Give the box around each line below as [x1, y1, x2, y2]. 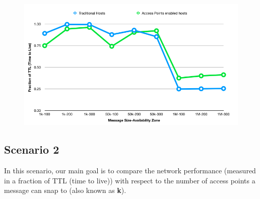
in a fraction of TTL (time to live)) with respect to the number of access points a [4, 175, 255, 185]
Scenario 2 [4, 142, 59, 157]
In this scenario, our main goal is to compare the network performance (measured [4, 165, 256, 175]
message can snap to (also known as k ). [4, 185, 126, 195]
